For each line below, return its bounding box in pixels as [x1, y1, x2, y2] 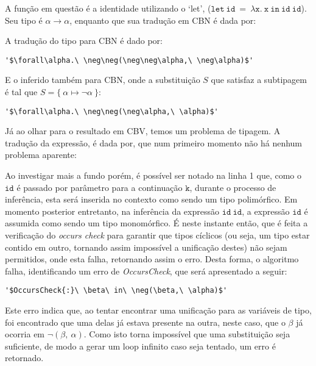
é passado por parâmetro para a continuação [16, 181, 183, 193]
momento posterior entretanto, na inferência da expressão [5, 204, 219, 217]
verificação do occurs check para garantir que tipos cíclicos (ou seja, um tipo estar [5, 229, 310, 242]
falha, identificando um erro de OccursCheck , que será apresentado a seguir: [5, 264, 287, 277]
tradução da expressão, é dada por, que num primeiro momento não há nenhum [5, 136, 303, 149]
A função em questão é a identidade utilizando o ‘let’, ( [5, 2, 211, 14]
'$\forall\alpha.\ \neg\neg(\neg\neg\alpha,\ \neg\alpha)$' [5, 56, 254, 65]
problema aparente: [5, 148, 77, 161]
